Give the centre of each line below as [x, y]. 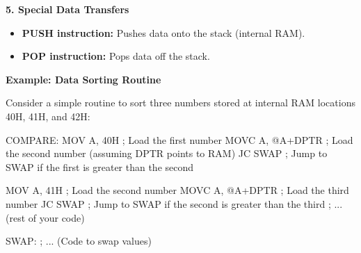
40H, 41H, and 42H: [48, 116]
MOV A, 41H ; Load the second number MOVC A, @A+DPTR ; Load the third [177, 190]
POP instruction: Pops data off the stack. [116, 56]
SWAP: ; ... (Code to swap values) [79, 241]
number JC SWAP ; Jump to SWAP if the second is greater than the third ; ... [174, 203]
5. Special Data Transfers [67, 9]
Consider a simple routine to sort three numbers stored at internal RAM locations [180, 103]
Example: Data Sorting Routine [83, 79]
